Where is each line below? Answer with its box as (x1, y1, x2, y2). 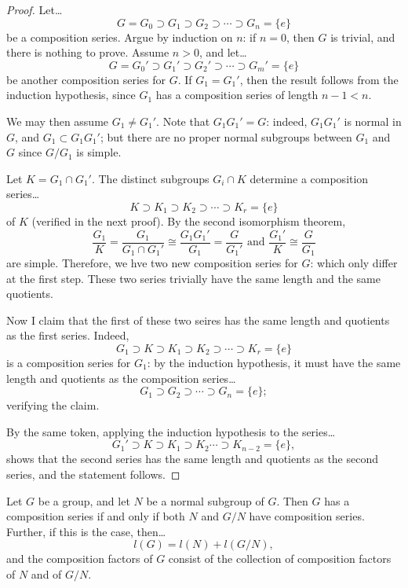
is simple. (76, 144, 122, 160)
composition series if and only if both (6, 508, 185, 524)
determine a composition (250, 170, 369, 186)
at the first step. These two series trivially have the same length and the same (6, 270, 381, 286)
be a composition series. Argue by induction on (6, 28, 233, 45)
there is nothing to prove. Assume (6, 44, 169, 61)
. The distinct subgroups (91, 170, 209, 186)
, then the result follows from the (239, 71, 399, 87)
